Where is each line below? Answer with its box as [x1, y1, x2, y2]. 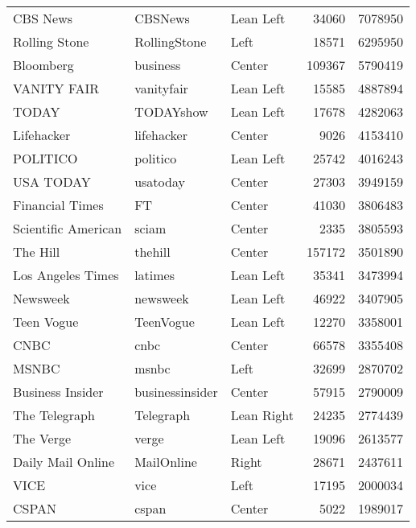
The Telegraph [13, 406, 95, 424]
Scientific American [13, 219, 122, 237]
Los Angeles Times [13, 266, 119, 284]
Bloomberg [13, 56, 74, 74]
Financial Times [13, 196, 104, 214]
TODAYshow [134, 102, 208, 121]
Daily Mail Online [13, 452, 115, 471]
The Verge [13, 429, 72, 448]
